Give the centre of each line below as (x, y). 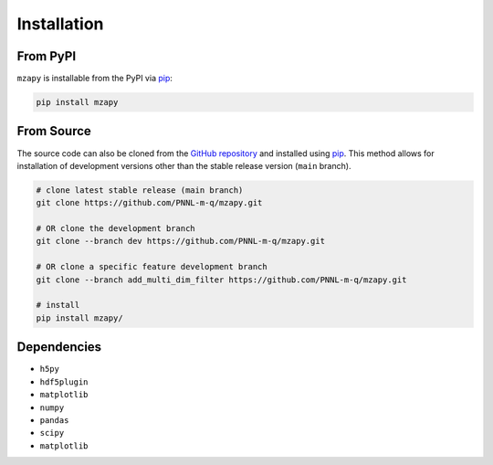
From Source (54, 131)
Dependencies (59, 347)
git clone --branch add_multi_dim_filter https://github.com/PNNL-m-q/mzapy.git (221, 280)
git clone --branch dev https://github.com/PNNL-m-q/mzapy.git (181, 241)
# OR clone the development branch (115, 229)
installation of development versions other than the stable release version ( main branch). (184, 165)
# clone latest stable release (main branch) (140, 190)
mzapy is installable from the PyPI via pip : (95, 79)
